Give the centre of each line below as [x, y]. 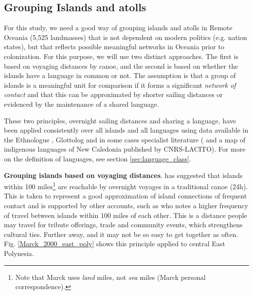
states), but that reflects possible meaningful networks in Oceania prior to [114, 47]
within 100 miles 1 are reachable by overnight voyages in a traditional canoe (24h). [126, 186]
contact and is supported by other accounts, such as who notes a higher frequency [126, 205]
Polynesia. [19, 253]
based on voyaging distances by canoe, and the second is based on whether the [121, 66]
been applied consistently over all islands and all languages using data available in [126, 130]
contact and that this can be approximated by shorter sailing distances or [113, 94]
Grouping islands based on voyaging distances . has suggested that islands [123, 175]
